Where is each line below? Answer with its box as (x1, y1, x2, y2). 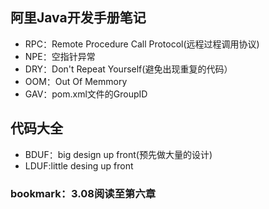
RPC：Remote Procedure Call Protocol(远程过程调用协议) (24, 38, 260, 50)
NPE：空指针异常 (24, 50, 96, 62)
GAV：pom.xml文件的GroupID (24, 88, 148, 100)
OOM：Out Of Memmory (24, 75, 128, 87)
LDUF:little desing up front (24, 159, 134, 172)
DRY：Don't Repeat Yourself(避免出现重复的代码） (24, 63, 233, 75)
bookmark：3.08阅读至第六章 (10, 186, 157, 200)
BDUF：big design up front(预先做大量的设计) (24, 148, 213, 160)
